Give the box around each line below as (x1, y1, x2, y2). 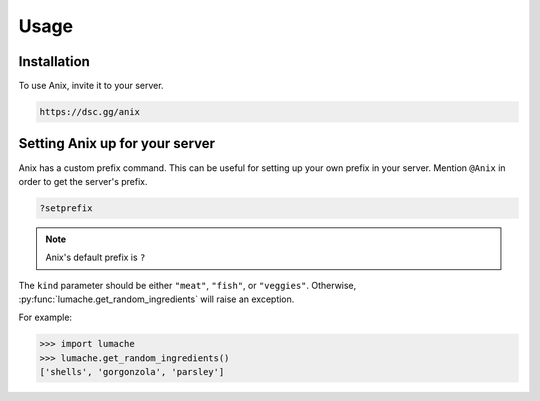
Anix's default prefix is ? (45, 251, 146, 264)
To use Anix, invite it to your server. (18, 80, 164, 92)
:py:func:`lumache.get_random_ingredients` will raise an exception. (18, 293, 295, 305)
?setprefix (39, 202, 93, 214)
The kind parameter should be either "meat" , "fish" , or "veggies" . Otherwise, (18, 279, 357, 291)
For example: (18, 311, 73, 324)
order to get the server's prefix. (18, 175, 148, 187)
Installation (18, 53, 90, 70)
